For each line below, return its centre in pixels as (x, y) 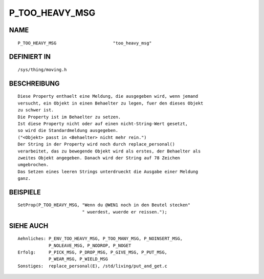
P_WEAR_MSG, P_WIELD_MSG (78, 259)
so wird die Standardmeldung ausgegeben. (68, 130)
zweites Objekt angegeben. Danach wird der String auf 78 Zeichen (99, 158)
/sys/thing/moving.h (42, 69)
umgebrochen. (33, 165)
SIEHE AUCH (29, 225)
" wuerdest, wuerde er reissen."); (124, 212)
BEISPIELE (25, 192)
